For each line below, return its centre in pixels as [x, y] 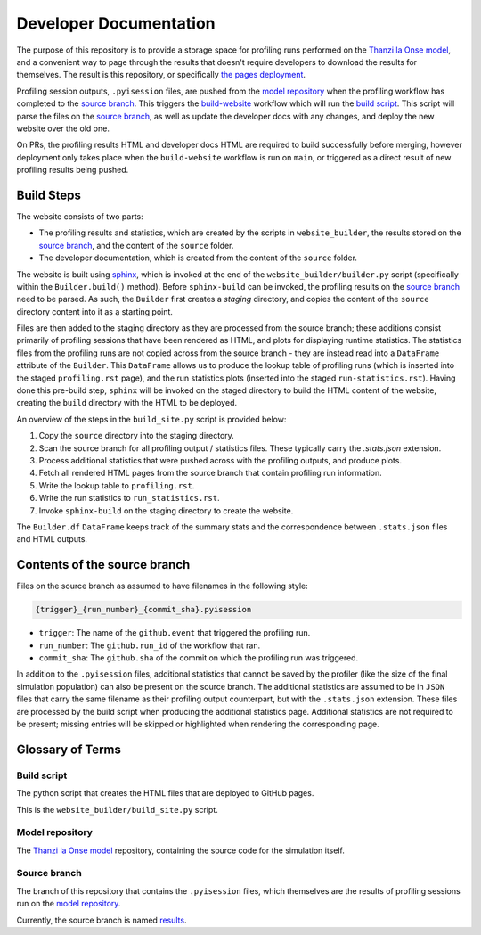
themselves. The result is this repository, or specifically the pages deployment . [161, 75]
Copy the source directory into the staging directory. [137, 436]
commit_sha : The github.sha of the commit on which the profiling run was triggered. [199, 658]
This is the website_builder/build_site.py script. [117, 809]
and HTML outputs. [52, 539]
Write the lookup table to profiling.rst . [117, 485]
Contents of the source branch [103, 565]
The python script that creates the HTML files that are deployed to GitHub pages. [165, 793]
